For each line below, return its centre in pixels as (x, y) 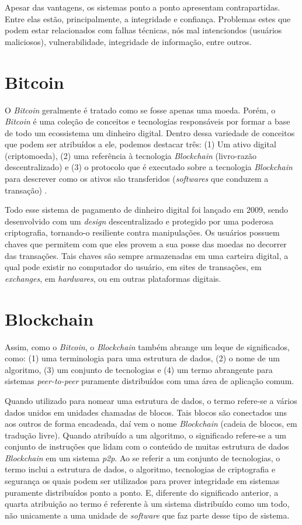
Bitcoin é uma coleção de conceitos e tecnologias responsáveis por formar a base (147, 121)
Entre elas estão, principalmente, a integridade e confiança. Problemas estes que (148, 18)
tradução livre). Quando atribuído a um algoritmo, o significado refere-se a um (145, 435)
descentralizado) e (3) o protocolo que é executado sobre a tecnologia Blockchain (149, 167)
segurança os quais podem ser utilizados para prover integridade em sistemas (142, 481)
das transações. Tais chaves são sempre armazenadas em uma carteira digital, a (147, 255)
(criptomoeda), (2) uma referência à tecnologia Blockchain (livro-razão (131, 155)
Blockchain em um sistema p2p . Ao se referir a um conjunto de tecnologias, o (143, 457)
